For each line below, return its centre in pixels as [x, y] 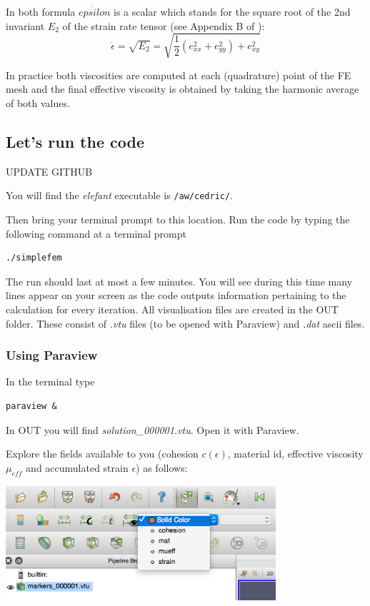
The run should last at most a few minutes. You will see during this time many [179, 281]
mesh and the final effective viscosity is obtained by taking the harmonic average [182, 89]
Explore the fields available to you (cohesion [102, 454]
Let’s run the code [75, 141]
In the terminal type [50, 382]
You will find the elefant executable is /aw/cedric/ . [120, 195]
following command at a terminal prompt [96, 233]
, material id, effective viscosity [295, 454]
